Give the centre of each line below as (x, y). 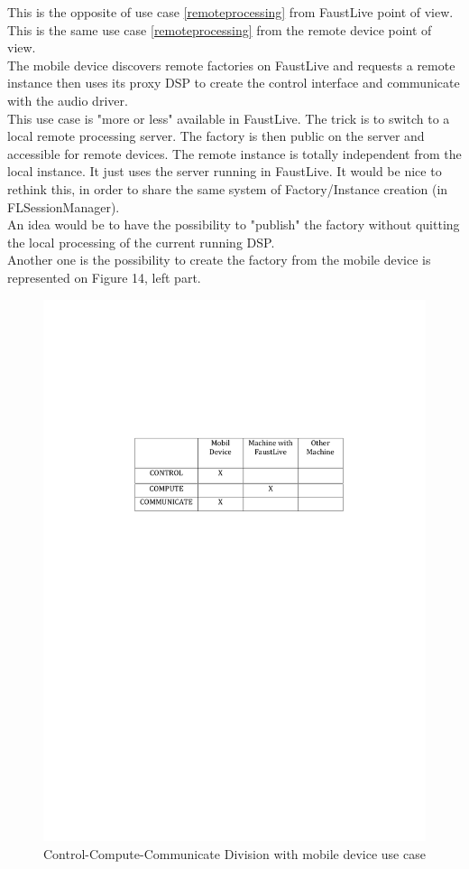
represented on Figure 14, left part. (104, 277)
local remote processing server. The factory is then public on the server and (216, 136)
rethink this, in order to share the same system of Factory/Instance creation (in (228, 188)
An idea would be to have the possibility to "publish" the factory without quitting (234, 224)
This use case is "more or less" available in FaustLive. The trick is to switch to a (229, 118)
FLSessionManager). (64, 206)
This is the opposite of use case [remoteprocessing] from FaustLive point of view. (230, 12)
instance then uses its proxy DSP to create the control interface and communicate (234, 83)
